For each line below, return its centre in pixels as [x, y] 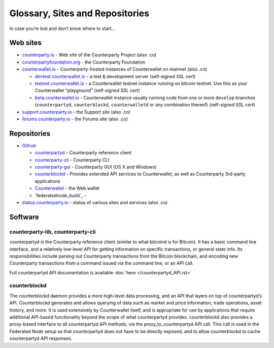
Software [24, 217]
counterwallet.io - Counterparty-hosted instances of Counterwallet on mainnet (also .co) [115, 69]
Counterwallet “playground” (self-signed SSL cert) [88, 90]
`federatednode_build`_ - [61, 195]
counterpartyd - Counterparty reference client [83, 153]
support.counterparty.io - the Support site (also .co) [76, 112]
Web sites [25, 43]
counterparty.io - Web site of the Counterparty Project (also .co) [89, 55]
